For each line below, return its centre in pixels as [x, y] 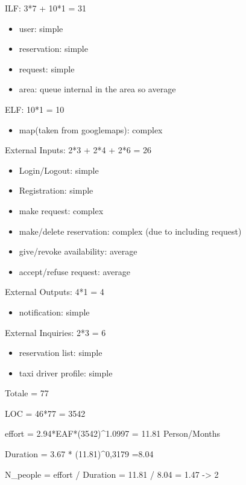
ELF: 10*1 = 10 [35, 109]
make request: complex [61, 210]
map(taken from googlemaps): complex [91, 129]
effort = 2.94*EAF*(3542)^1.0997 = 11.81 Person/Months [113, 433]
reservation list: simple [61, 353]
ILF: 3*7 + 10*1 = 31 [46, 8]
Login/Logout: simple [59, 170]
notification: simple [54, 312]
